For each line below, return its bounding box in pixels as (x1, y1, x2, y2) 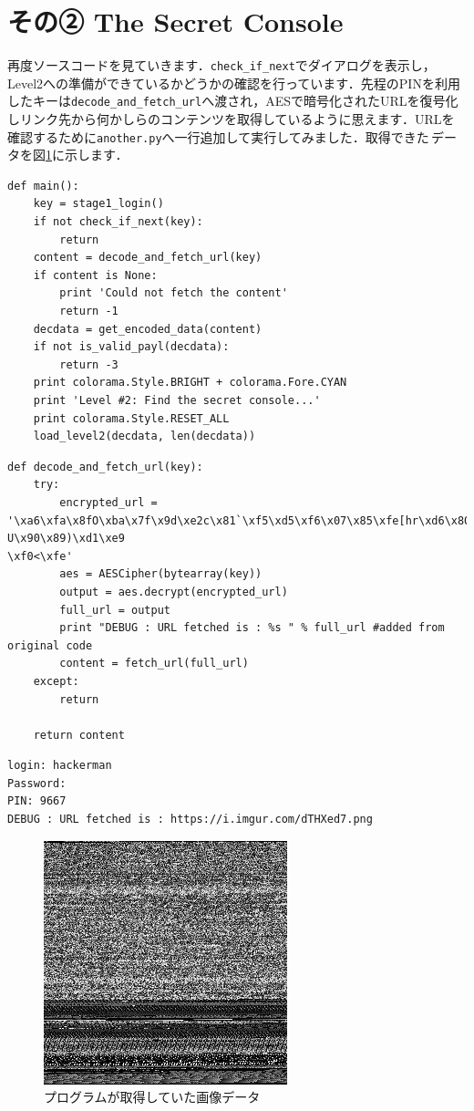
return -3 (59, 358, 118, 371)
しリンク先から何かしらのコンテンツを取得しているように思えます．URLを (7, 109, 455, 129)
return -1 (59, 305, 118, 318)
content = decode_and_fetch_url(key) (33, 251, 263, 265)
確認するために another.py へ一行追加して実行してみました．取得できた (7, 127, 429, 146)
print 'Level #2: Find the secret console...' (33, 394, 321, 407)
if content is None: (33, 268, 158, 282)
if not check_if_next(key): (33, 215, 203, 229)
